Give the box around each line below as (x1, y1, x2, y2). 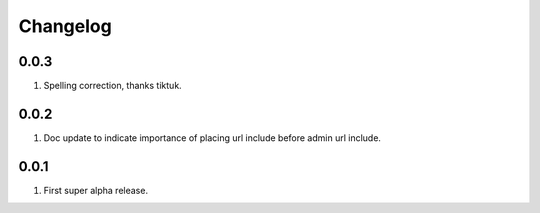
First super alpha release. (43, 184, 149, 196)
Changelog (18, 15, 112, 37)
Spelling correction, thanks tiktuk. (43, 80, 182, 92)
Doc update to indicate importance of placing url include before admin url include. (43, 131, 382, 144)
